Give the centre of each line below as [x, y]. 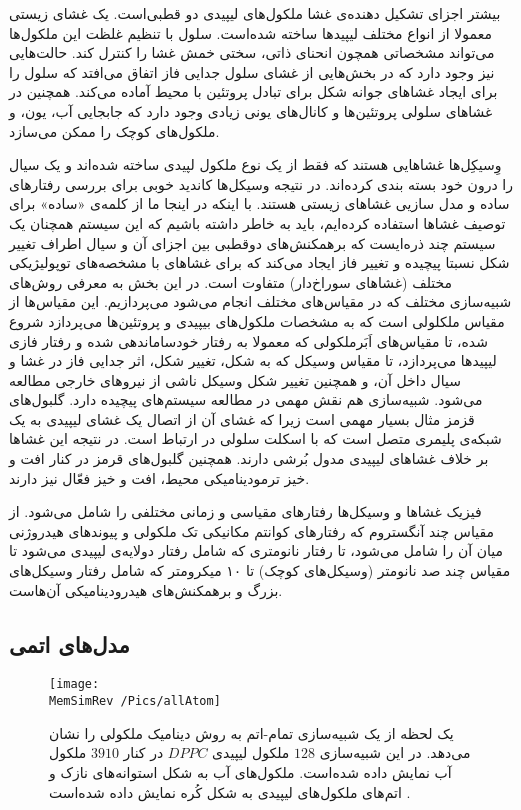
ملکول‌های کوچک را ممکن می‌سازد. [114, 130]
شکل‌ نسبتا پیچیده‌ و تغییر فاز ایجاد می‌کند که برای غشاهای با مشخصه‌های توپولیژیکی [259, 262]
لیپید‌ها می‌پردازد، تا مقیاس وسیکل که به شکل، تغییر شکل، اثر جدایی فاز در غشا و [253, 360]
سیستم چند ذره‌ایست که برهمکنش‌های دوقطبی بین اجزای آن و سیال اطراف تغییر [252, 242]
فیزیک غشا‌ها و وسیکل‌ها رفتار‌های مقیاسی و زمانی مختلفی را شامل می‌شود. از [245, 511]
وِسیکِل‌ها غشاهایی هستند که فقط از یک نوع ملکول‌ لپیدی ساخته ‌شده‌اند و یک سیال [255, 164]
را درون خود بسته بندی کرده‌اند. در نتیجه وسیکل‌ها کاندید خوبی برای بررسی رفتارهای [261, 183]
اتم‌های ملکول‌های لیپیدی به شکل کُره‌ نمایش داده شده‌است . [230, 791]
